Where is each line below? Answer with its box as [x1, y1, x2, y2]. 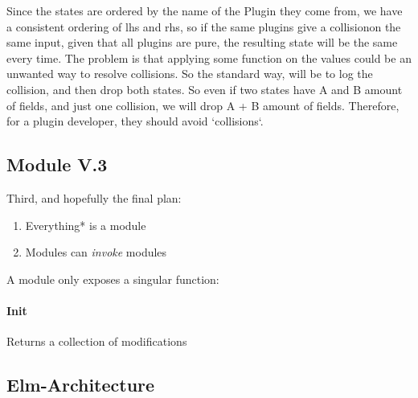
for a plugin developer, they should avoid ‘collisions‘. [6, 113, 264, 129]
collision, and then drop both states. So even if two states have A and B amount [6, 80, 403, 97]
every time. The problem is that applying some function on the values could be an [6, 49, 412, 66]
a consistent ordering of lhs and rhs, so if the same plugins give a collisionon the [6, 18, 401, 35]
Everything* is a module [25, 216, 146, 233]
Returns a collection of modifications [6, 333, 187, 350]
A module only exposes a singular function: [6, 270, 219, 287]
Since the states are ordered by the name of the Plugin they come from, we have [6, 2, 403, 18]
